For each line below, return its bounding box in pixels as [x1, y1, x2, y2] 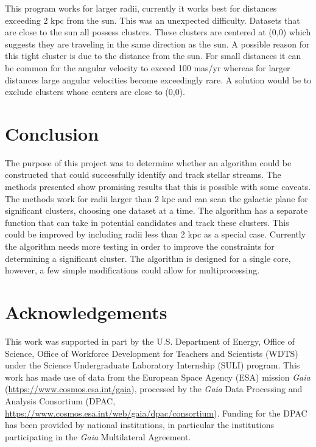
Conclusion [5, 121, 99, 146]
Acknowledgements [5, 300, 167, 324]
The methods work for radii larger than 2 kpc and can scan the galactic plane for [5, 192, 308, 205]
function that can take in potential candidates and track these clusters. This [5, 216, 289, 228]
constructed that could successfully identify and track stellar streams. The [5, 168, 281, 181]
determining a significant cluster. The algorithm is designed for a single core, [5, 252, 291, 264]
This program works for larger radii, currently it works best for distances [5, 2, 277, 14]
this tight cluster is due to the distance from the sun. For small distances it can [5, 49, 301, 62]
